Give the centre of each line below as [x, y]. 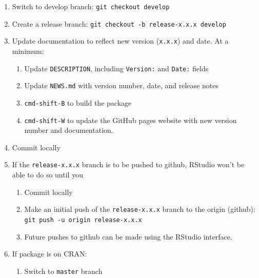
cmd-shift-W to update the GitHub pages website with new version [131, 120]
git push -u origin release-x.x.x [83, 220]
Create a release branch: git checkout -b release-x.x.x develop [119, 23]
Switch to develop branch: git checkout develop [91, 6]
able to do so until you [47, 175]
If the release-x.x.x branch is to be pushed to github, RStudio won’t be [128, 164]
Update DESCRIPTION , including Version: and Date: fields [116, 68]
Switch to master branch [63, 271]
